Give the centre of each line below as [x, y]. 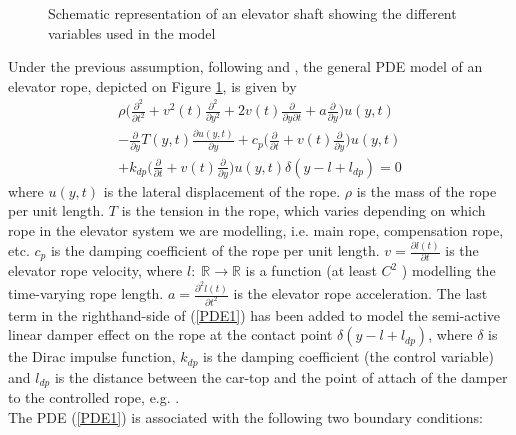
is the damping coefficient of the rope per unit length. [215, 250]
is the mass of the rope [426, 190]
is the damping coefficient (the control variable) [349, 356]
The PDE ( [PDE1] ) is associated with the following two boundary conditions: [245, 416]
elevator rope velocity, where [95, 270]
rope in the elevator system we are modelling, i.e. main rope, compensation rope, [256, 230]
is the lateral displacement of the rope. [222, 190]
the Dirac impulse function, [92, 356]
